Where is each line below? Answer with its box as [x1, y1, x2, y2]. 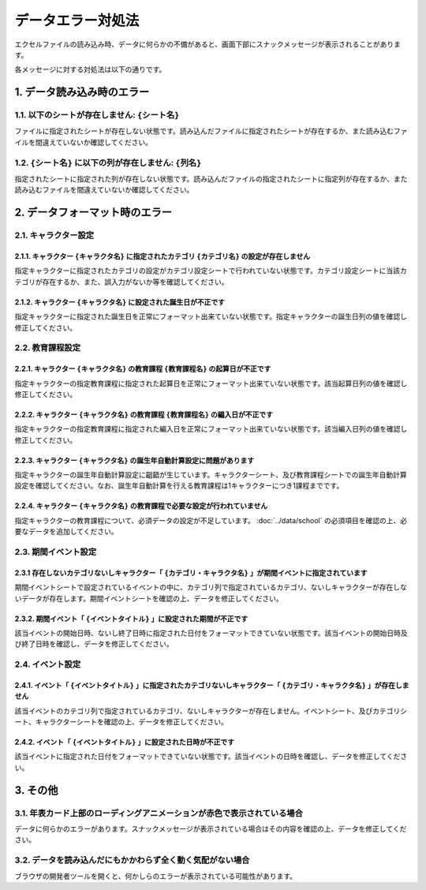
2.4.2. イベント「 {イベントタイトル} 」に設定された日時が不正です [14, 738, 235, 747]
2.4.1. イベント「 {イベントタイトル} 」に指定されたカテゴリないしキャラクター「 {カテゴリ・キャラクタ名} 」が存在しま [14, 680, 409, 690]
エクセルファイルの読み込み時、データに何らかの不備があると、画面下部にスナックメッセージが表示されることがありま [14, 39, 402, 49]
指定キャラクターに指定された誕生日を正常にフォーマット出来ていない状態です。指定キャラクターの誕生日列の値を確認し [14, 312, 408, 321]
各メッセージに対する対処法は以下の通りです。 [14, 65, 166, 74]
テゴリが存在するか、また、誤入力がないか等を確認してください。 [14, 277, 229, 286]
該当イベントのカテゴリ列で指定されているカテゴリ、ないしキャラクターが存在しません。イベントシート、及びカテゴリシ [14, 706, 408, 716]
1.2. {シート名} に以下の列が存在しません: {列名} [14, 157, 202, 168]
